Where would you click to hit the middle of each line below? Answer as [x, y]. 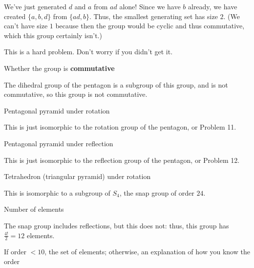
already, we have [212, 6]
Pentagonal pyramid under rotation [57, 110]
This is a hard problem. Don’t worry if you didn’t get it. [88, 52]
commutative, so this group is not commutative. [76, 94]
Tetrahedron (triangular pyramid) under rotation [77, 176]
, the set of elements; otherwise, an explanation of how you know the [147, 252]
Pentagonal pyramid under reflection [59, 143]
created [15, 16]
